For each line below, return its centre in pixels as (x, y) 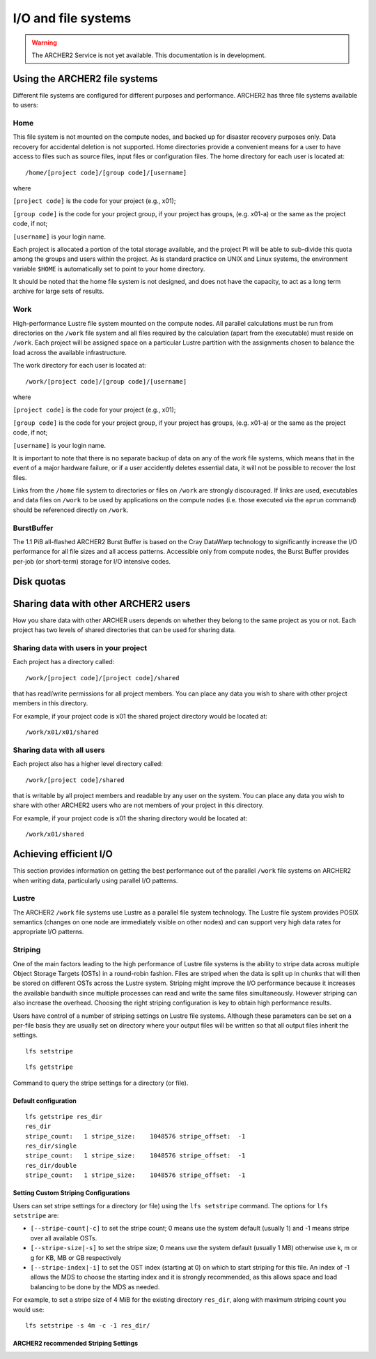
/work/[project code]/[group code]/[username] (106, 381)
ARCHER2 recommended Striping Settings (76, 1343)
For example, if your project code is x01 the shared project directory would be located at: (140, 716)
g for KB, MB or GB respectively (76, 1257)
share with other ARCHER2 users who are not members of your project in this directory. (138, 805)
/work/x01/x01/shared (62, 732)
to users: (25, 105)
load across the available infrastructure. (70, 352)
